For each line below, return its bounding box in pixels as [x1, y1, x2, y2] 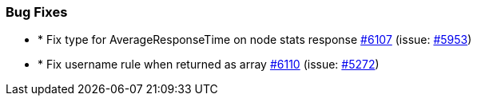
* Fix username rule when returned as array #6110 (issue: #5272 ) [38, 57, 380, 72]
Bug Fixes [6, 4, 68, 20]
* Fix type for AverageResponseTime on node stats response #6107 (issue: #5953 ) [38, 33, 472, 47]
